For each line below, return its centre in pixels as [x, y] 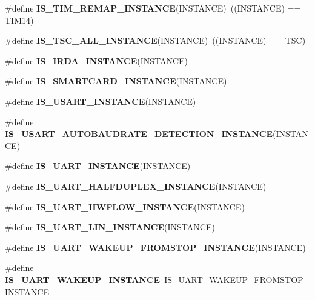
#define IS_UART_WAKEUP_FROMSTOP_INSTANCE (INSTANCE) [155, 247]
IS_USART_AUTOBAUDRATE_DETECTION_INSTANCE [139, 134]
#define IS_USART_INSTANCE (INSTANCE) [101, 101]
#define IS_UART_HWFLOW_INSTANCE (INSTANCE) [125, 206]
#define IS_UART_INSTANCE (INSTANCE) [98, 166]
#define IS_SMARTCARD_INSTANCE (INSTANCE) [116, 81]
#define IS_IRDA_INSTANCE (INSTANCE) [97, 60]
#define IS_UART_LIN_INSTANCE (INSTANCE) [110, 227]
